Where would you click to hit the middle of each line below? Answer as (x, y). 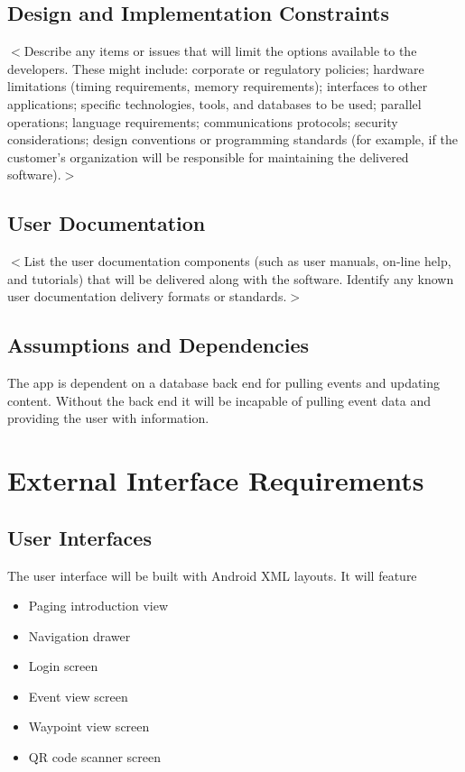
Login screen (63, 666)
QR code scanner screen (95, 757)
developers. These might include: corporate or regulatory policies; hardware (216, 68)
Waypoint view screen (89, 726)
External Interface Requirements (216, 480)
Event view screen (78, 696)
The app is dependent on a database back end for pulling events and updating (224, 383)
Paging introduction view (98, 606)
